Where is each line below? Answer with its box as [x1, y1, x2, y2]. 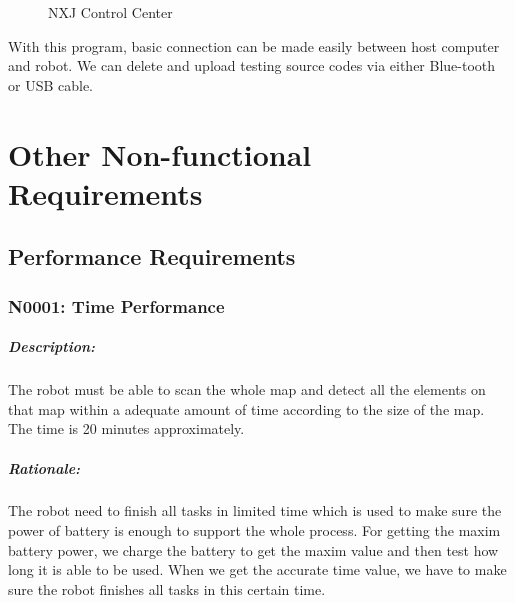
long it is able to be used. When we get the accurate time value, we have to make [8, 559, 507, 580]
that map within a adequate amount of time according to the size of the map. [8, 398, 485, 419]
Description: [8, 336, 95, 357]
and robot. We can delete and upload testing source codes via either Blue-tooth [8, 55, 496, 76]
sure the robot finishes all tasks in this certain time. [8, 578, 326, 599]
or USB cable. [8, 74, 94, 95]
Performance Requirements [8, 241, 296, 272]
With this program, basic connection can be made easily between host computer [8, 35, 500, 56]
